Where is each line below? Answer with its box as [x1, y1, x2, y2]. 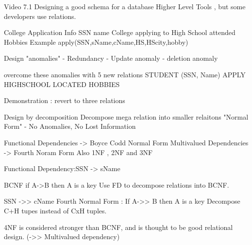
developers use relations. [4, 11, 76, 21]
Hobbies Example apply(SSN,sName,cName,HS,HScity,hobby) [4, 36, 188, 47]
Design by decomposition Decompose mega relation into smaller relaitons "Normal [4, 111, 249, 122]
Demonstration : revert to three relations [4, 95, 125, 105]
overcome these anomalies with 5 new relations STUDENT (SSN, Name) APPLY [4, 69, 246, 79]
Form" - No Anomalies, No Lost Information [4, 121, 136, 131]
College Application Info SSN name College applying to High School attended [4, 27, 235, 37]
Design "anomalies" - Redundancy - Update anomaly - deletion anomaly [4, 53, 218, 63]
